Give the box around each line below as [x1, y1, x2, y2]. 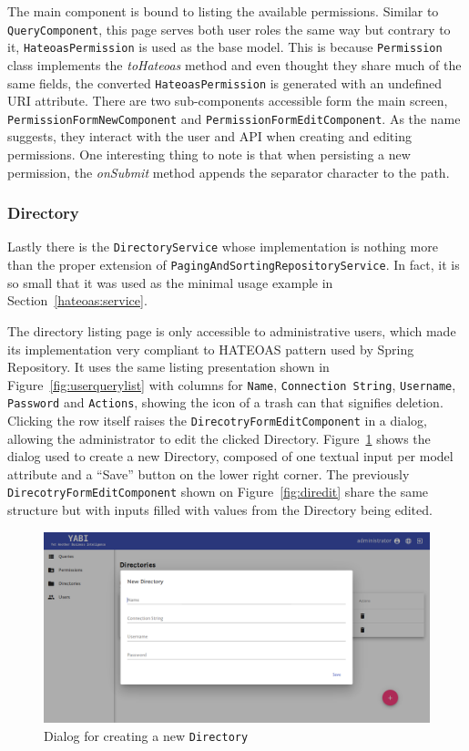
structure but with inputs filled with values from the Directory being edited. [7, 500, 433, 520]
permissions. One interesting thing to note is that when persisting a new [7, 145, 411, 163]
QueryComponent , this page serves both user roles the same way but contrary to [7, 19, 451, 38]
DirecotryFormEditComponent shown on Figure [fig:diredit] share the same [7, 482, 429, 501]
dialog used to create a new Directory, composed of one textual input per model [7, 447, 454, 466]
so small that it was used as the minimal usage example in [7, 273, 333, 292]
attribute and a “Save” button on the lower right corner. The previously [7, 464, 410, 483]
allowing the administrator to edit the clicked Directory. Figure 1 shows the [7, 428, 431, 448]
